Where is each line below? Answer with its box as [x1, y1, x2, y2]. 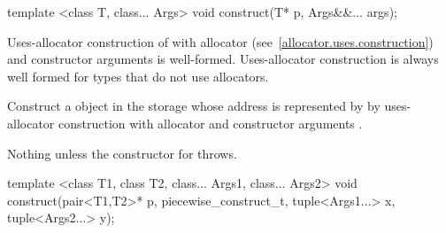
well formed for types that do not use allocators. [7, 66, 269, 85]
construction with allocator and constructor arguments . [58, 113, 363, 132]
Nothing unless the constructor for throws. [7, 144, 237, 162]
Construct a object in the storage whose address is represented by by [7, 97, 381, 115]
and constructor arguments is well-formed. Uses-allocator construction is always [7, 50, 439, 68]
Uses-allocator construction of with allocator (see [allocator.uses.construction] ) [7, 32, 434, 50]
